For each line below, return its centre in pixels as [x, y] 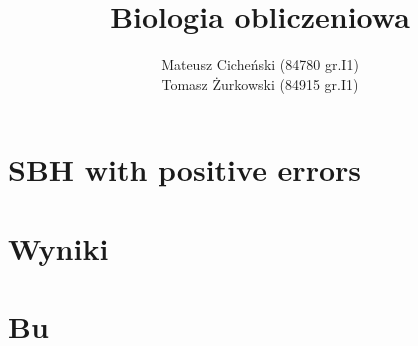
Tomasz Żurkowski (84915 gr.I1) [260, 83]
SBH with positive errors [184, 169]
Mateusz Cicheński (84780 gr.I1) [260, 64]
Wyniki [58, 247]
